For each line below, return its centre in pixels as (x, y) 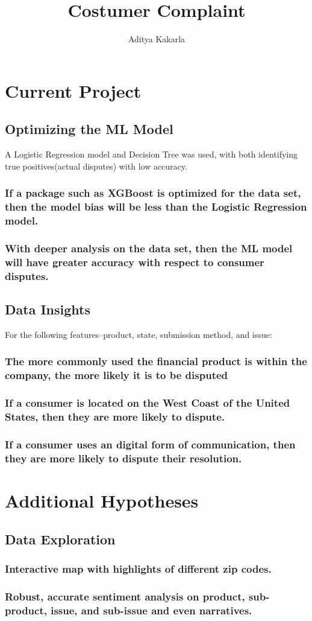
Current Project (73, 90)
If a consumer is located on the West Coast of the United (148, 403)
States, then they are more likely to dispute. (115, 417)
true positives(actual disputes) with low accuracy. (96, 166)
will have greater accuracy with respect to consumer (135, 262)
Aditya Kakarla (157, 39)
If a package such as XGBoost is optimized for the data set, (153, 193)
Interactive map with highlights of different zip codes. (138, 568)
